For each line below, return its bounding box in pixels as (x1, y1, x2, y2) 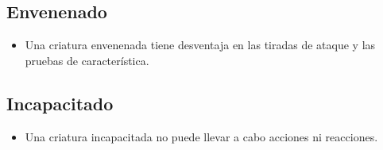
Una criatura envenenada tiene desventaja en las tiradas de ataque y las (25, 37, 376, 53)
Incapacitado (6, 90, 114, 115)
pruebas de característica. (25, 52, 149, 68)
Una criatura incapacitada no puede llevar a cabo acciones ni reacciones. (25, 128, 378, 144)
